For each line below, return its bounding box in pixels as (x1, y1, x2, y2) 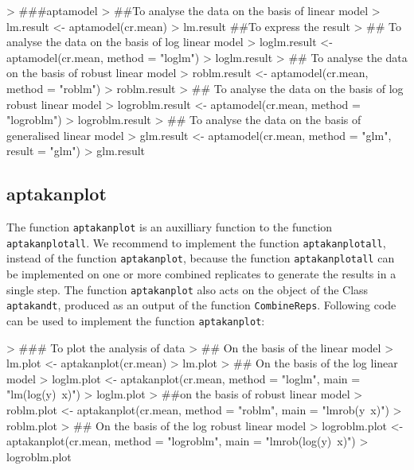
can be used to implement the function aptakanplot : (6, 313, 265, 329)
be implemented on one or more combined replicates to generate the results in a (6, 266, 396, 282)
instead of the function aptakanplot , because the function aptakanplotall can (6, 250, 395, 266)
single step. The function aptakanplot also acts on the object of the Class (6, 281, 369, 297)
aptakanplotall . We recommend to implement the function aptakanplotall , (6, 234, 386, 251)
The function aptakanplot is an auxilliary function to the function (6, 219, 333, 235)
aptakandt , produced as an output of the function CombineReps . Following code (6, 297, 396, 313)
